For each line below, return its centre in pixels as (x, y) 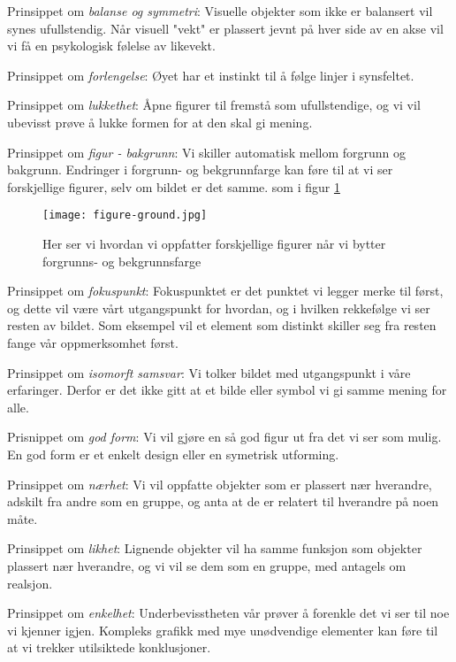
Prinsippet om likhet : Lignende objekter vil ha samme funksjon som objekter (215, 548)
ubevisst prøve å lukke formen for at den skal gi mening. (160, 122)
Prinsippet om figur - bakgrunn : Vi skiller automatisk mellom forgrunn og (207, 152)
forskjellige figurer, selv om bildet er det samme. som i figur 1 (174, 186)
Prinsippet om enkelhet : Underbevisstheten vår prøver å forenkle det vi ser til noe (228, 613)
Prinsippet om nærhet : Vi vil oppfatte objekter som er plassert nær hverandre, (220, 484)
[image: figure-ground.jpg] (125, 216)
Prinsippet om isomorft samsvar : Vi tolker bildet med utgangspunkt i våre (209, 372)
